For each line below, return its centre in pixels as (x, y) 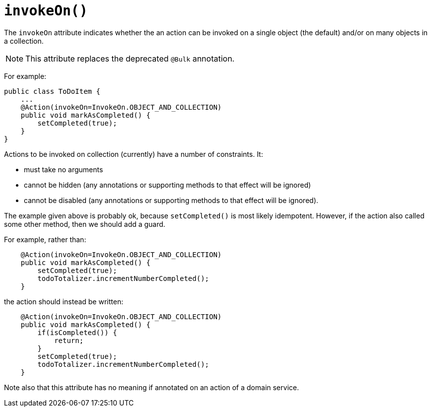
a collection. (24, 41)
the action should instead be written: (64, 301)
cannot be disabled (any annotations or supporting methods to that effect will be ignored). (171, 200)
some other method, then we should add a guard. (85, 224)
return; (69, 340)
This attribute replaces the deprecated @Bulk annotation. (130, 58)
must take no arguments (64, 169)
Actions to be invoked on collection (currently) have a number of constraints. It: (134, 154)
